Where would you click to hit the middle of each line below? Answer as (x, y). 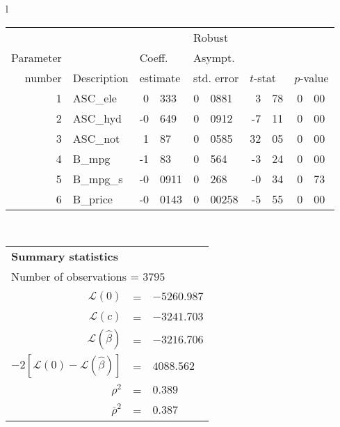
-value (314, 77)
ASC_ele (95, 98)
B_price (92, 199)
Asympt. (214, 57)
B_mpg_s (98, 178)
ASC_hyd (97, 118)
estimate (160, 77)
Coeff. (154, 57)
